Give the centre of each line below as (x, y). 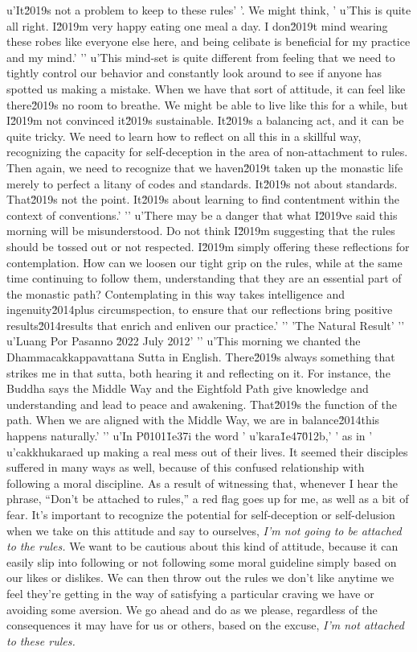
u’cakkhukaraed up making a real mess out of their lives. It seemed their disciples (207, 451)
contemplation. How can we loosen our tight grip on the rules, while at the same (204, 262)
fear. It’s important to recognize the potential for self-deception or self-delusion (201, 514)
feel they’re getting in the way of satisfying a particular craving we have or (190, 593)
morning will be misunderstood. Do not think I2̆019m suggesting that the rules (201, 231)
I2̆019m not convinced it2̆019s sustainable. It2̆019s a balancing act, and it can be (205, 120)
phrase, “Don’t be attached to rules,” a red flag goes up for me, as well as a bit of (208, 499)
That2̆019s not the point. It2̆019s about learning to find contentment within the (203, 199)
